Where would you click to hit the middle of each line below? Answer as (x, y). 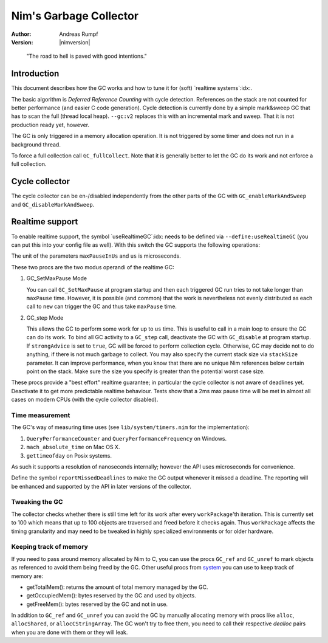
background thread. (36, 144)
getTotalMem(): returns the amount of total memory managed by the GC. (117, 587)
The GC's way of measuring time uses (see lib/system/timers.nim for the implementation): (131, 427)
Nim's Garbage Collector (75, 16)
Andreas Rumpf (79, 34)
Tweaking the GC (37, 502)
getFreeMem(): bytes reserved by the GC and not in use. (97, 604)
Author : (21, 34)
